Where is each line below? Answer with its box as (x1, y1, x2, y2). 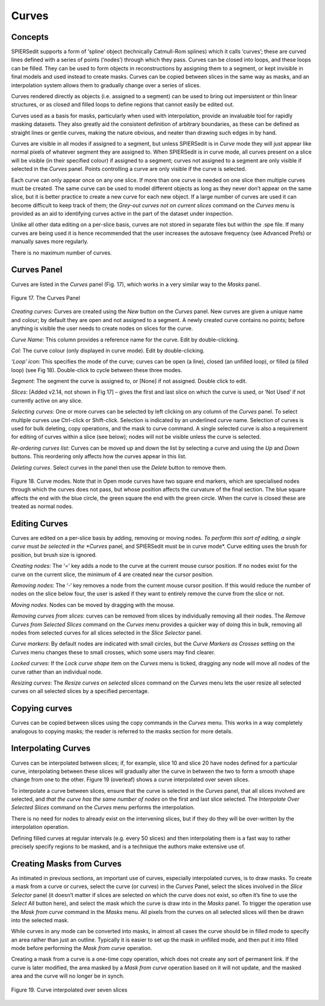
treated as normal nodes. (11, 503, 73, 510)
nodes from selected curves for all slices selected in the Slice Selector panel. (11, 629, 202, 636)
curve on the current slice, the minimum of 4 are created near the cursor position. (11, 571, 214, 578)
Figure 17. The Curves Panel (11, 294, 81, 301)
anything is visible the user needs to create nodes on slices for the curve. (11, 325, 193, 332)
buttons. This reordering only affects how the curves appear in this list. (11, 453, 187, 460)
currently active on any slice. (11, 397, 83, 404)
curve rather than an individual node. (11, 668, 103, 675)
